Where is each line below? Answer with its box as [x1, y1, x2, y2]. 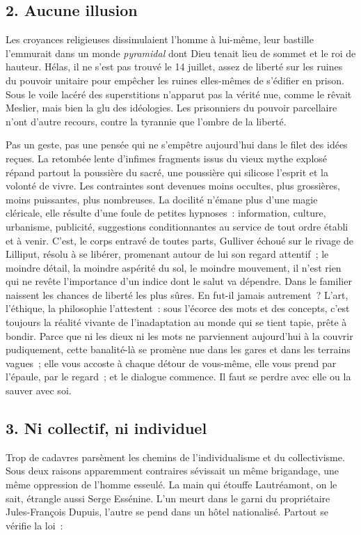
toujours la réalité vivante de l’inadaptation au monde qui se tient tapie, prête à [6, 315, 347, 329]
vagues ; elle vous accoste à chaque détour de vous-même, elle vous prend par [6, 355, 337, 370]
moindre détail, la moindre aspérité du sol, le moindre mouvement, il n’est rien [6, 260, 342, 274]
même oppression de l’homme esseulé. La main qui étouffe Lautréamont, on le [6, 477, 337, 492]
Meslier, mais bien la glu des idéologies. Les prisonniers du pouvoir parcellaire [6, 100, 337, 115]
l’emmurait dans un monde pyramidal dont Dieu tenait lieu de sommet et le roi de [6, 45, 356, 60]
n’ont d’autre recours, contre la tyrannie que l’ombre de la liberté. [6, 114, 287, 128]
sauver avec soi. [6, 383, 72, 398]
